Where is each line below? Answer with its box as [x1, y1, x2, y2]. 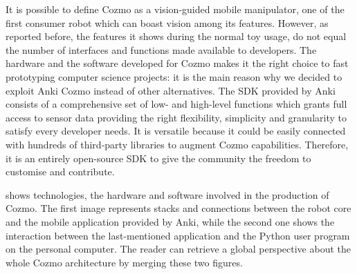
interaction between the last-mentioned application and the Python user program [6, 228, 350, 242]
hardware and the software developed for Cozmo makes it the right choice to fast [6, 56, 349, 70]
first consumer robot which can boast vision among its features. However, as [6, 15, 329, 30]
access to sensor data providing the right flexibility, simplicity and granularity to [6, 110, 347, 124]
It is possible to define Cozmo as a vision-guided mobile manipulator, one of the [6, 2, 345, 16]
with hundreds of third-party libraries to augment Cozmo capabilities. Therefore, [6, 137, 349, 151]
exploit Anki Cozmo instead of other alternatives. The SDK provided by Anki [6, 83, 336, 97]
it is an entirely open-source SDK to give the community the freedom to [6, 150, 311, 165]
